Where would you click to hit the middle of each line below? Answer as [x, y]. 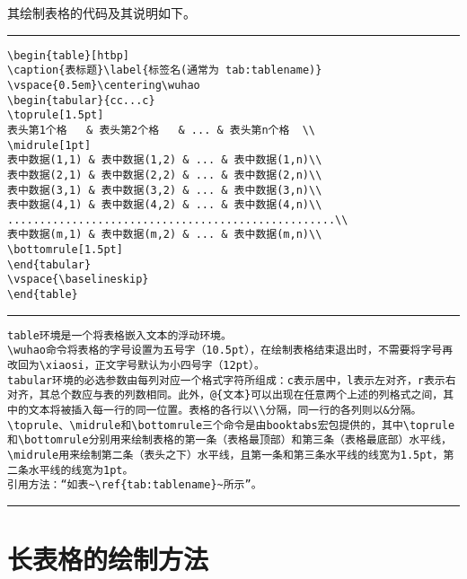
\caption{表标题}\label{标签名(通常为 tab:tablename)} [165, 70]
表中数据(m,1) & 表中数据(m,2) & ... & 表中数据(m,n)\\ [165, 235]
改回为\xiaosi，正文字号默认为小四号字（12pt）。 [136, 366]
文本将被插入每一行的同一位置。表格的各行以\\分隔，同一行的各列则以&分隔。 [225, 411]
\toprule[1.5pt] [56, 115]
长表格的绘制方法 [108, 559]
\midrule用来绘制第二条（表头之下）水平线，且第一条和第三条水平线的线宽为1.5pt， [225, 455]
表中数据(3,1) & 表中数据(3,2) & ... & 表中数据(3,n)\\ [165, 190]
